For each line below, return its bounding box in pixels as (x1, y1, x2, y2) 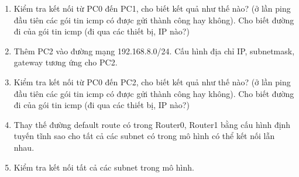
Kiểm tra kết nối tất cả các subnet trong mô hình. (13, 161, 194, 173)
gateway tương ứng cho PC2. (13, 56, 118, 68)
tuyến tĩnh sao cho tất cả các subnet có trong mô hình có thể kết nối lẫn (13, 130, 275, 142)
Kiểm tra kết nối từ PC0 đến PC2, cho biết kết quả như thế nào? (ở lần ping (13, 75, 291, 88)
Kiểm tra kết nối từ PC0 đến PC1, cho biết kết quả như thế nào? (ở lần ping (13, 2, 291, 14)
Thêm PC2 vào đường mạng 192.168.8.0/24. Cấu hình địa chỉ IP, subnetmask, (13, 44, 295, 57)
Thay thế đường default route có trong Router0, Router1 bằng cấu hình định (13, 118, 291, 130)
